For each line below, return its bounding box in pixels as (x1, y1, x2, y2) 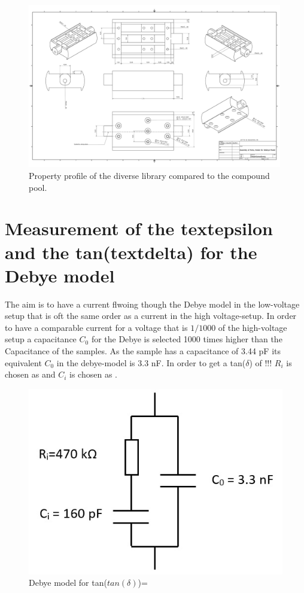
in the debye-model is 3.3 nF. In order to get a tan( (56, 356, 246, 369)
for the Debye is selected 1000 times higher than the (91, 333, 282, 345)
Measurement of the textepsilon (5, 216, 273, 241)
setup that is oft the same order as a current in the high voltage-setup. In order (5, 309, 297, 322)
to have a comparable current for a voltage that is (5, 321, 188, 333)
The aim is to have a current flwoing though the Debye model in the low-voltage (5, 297, 300, 310)
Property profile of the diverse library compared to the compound (29, 169, 270, 181)
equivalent (5, 356, 42, 369)
